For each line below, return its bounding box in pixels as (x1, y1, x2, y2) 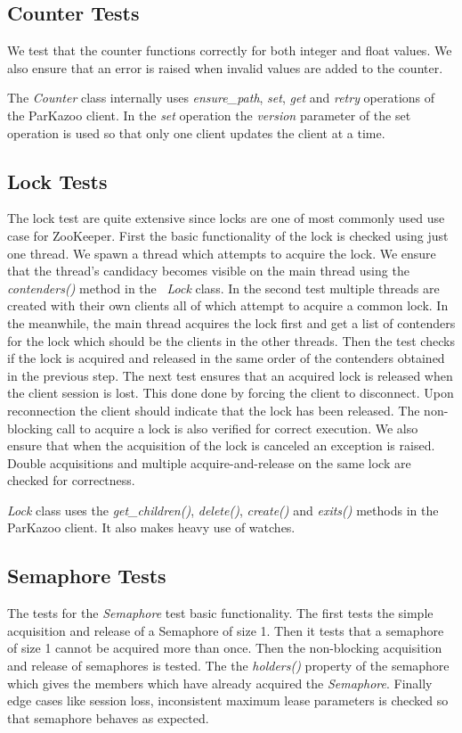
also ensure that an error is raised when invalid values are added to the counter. (7, 58, 443, 77)
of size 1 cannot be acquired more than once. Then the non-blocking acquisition (7, 638, 442, 657)
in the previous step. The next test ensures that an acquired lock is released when (7, 366, 453, 384)
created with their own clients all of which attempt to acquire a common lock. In (7, 296, 449, 315)
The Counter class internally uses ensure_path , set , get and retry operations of (7, 88, 435, 107)
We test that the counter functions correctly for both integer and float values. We (7, 41, 452, 60)
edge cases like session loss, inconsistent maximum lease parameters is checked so (7, 691, 449, 710)
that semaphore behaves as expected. (7, 708, 209, 727)
